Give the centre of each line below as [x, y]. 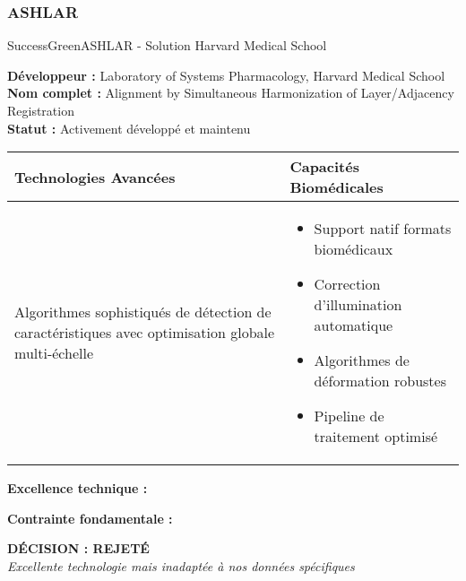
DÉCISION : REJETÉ [78, 548]
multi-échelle [54, 353]
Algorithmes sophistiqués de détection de [143, 312]
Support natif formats [383, 229]
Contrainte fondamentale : [90, 518]
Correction [347, 284]
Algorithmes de [362, 360]
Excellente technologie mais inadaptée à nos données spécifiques [181, 565]
